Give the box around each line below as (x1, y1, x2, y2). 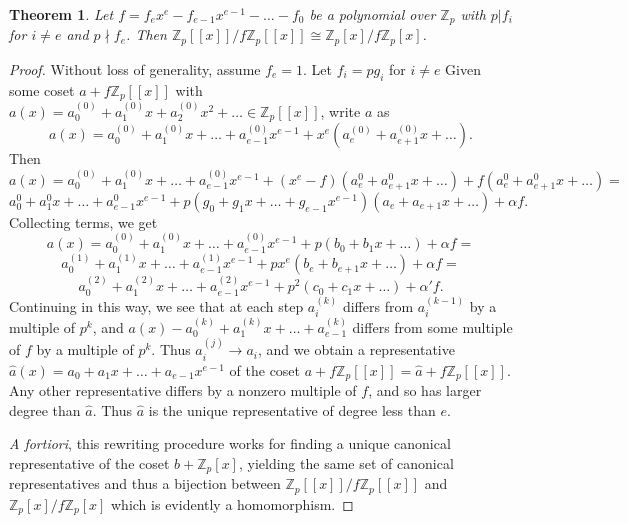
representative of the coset (9, 452, 170, 473)
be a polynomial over (309, 4, 436, 24)
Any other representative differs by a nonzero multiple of (9, 380, 357, 401)
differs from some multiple (352, 316, 513, 337)
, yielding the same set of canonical (238, 452, 454, 473)
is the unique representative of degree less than (148, 399, 436, 420)
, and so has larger (368, 380, 482, 401)
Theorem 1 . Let (9, 4, 114, 24)
